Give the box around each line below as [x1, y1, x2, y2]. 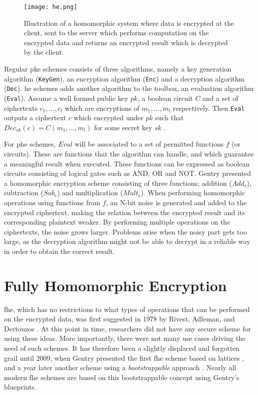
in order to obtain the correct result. [4, 245, 115, 256]
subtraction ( [4, 187, 44, 198]
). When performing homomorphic [141, 187, 245, 198]
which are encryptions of [65, 102, 140, 113]
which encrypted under [74, 112, 144, 123]
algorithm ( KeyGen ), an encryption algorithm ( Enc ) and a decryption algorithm [4, 73, 245, 83]
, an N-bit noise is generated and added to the [106, 197, 247, 207]
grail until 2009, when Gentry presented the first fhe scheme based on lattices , [4, 352, 244, 363]
